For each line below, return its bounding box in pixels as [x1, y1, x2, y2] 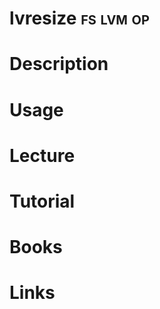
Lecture [9, 144, 76, 167]
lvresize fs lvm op [9, 7, 150, 30]
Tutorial [9, 190, 76, 212]
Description [9, 53, 109, 76]
